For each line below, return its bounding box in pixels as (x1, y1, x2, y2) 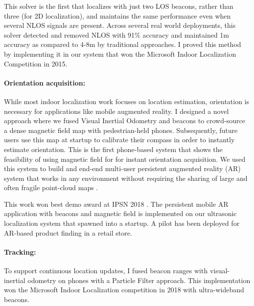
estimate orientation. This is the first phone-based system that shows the (4, 144, 223, 154)
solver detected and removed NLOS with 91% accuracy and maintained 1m (4, 29, 230, 40)
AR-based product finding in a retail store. (4, 227, 132, 238)
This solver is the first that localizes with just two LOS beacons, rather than (4, 1, 233, 11)
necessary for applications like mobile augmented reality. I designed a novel (4, 106, 229, 116)
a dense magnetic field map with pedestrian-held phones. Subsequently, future (4, 125, 238, 135)
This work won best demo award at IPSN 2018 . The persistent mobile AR (4, 198, 229, 209)
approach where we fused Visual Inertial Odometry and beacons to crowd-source (4, 115, 245, 126)
